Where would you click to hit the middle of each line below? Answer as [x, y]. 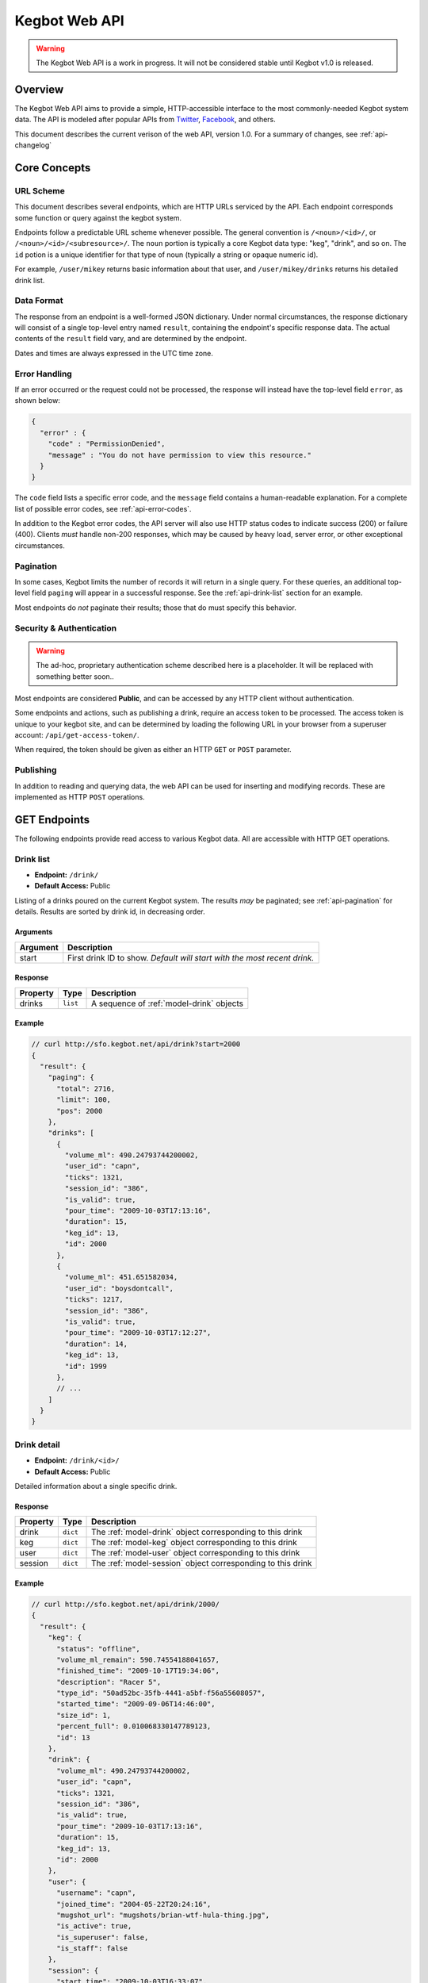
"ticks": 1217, [94, 1300]
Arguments [34, 932]
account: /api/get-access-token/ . [77, 735]
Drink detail [38, 1444]
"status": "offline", [98, 1649]
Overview [39, 89]
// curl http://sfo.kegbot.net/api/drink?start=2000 [136, 1044]
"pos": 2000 [80, 1111]
